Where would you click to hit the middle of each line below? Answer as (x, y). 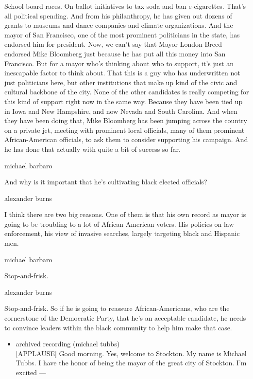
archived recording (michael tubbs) (68, 344)
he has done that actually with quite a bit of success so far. (93, 149)
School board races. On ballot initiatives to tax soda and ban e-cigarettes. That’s (125, 6)
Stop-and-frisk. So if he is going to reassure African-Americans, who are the (117, 308)
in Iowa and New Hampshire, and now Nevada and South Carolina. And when (121, 111)
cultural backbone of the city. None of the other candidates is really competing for (127, 92)
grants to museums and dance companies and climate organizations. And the (119, 25)
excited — (31, 372)
